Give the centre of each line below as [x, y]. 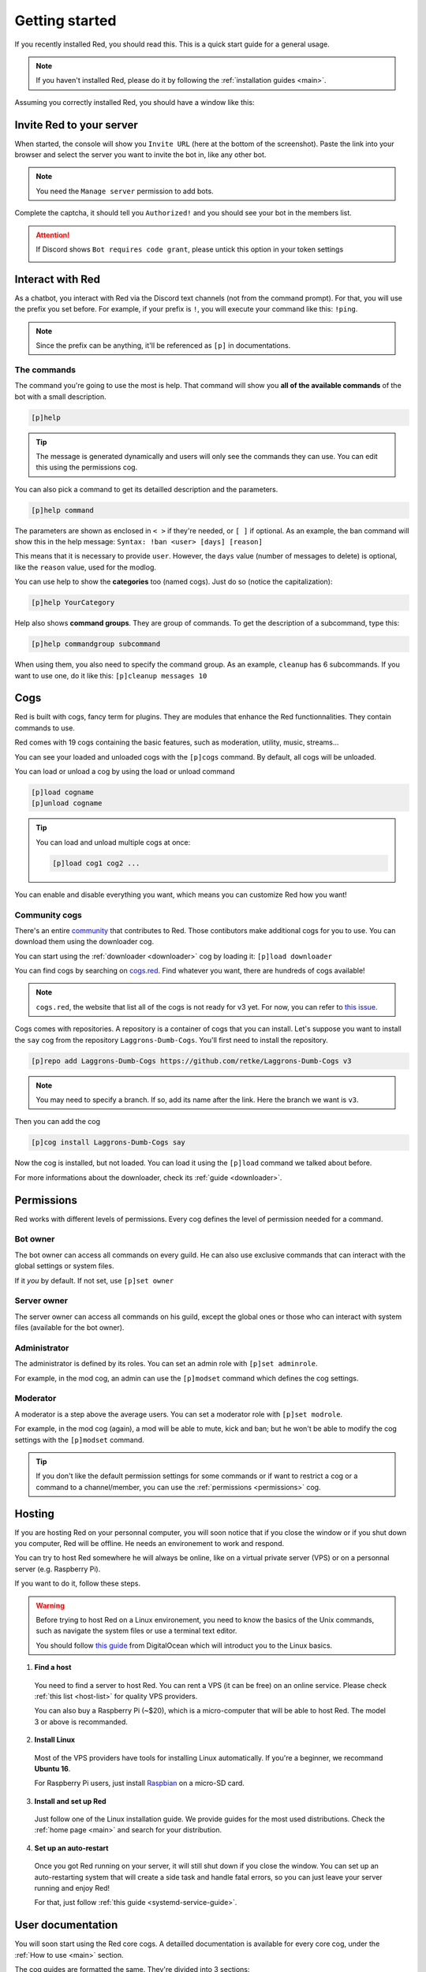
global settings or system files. [64, 1266]
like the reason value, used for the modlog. [86, 567]
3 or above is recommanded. [81, 1722]
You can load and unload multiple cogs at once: [113, 842]
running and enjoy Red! [72, 1888]
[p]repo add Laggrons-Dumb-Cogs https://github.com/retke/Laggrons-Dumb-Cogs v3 [191, 1061]
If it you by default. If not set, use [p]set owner [94, 1280]
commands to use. [45, 728]
